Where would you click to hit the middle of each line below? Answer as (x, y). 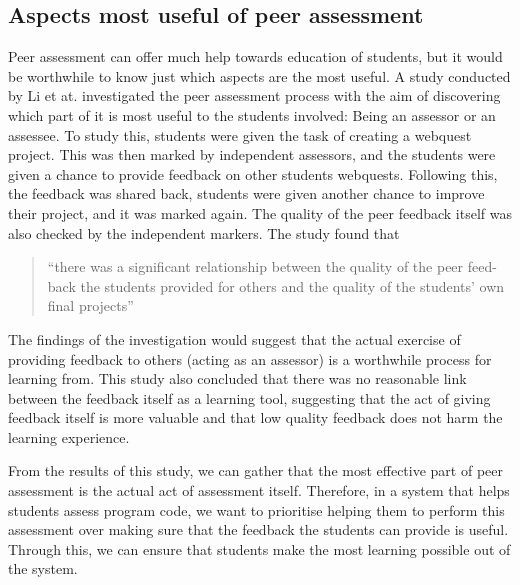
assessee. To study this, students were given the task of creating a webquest (240, 134)
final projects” (90, 305)
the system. (43, 568)
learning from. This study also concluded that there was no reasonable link (237, 378)
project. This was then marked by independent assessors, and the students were (252, 154)
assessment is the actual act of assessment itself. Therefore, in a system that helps (259, 490)
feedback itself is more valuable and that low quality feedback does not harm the (255, 417)
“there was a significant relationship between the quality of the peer (255, 266)
